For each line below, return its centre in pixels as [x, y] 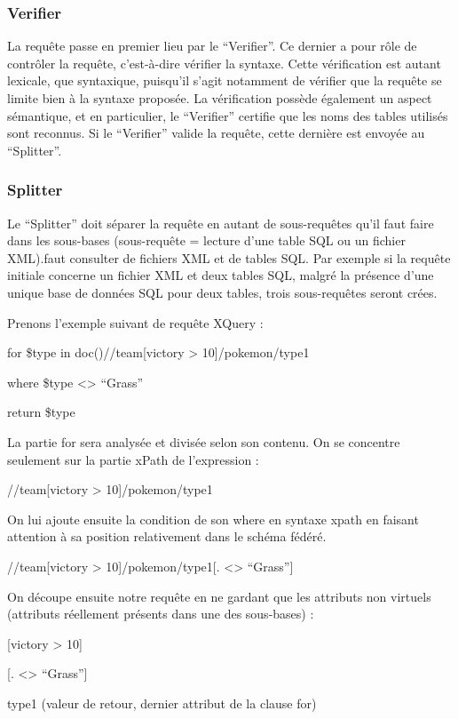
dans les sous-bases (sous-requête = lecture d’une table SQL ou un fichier [206, 240]
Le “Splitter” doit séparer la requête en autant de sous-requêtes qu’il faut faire [221, 223]
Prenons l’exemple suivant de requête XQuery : [135, 322]
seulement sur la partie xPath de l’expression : [133, 459]
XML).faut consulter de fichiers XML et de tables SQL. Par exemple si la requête [229, 257]
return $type [41, 412]
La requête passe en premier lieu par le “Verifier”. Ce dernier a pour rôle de [212, 46]
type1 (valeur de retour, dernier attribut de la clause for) [162, 703]
